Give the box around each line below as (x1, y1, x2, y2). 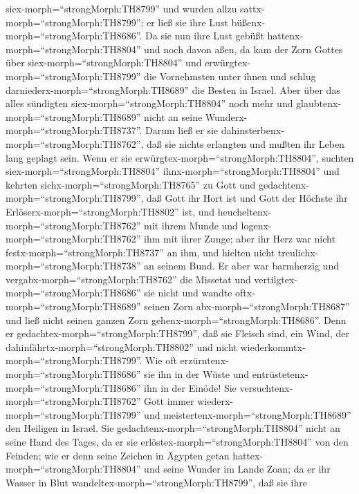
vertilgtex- (254, 272, 298, 286)
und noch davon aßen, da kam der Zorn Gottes (144, 41, 343, 56)
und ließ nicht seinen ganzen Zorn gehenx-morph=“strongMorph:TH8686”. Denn (6, 312, 347, 327)
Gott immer (144, 394, 194, 408)
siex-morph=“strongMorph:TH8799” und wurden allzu (6, 1, 237, 15)
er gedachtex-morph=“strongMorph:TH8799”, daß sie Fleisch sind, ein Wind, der (6, 326, 349, 341)
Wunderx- (205, 109, 248, 124)
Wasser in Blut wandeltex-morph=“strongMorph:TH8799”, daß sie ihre (6, 475, 307, 489)
